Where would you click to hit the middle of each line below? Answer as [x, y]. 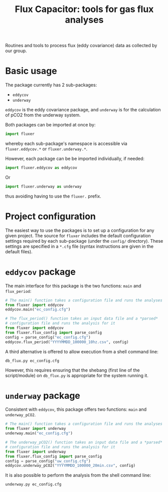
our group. [16, 51]
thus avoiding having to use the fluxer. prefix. [53, 196]
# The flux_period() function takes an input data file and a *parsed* [81, 319]
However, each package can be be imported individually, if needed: [75, 158]
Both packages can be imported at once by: [50, 125]
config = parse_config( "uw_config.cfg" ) [48, 461]
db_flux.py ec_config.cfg [32, 361]
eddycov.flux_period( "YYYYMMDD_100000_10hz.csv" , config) [67, 342]
